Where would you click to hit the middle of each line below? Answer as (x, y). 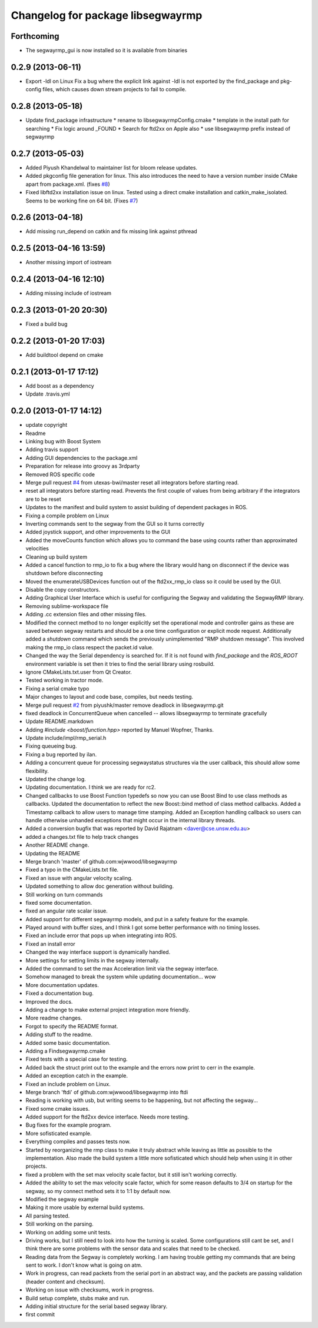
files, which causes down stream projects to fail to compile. (114, 89)
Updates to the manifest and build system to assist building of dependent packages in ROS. (137, 507)
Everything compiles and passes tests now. (78, 1141)
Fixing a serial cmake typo (57, 688)
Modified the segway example (62, 1199)
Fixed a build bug (47, 324)
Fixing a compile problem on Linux (67, 516)
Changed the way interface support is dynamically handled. (98, 952)
